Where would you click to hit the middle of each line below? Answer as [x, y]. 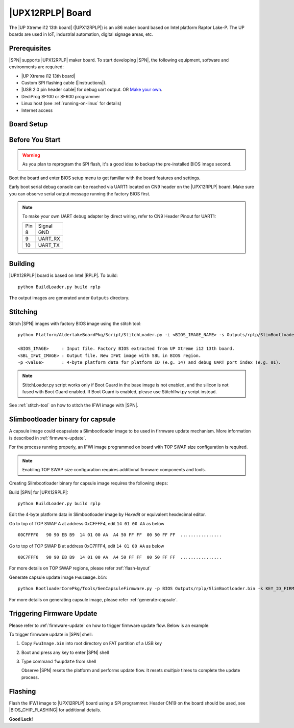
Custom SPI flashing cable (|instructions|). [64, 83]
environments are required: [36, 67]
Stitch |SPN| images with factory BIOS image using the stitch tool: [75, 324]
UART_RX [49, 239]
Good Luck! [21, 719]
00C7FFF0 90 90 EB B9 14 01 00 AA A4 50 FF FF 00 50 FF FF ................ [120, 557]
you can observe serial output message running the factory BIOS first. [80, 193]
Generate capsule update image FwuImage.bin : [58, 577]
